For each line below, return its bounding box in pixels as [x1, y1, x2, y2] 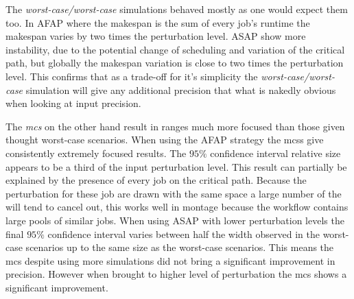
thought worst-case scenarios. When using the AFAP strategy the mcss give [5, 132, 324, 147]
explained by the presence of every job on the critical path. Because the [5, 173, 307, 187]
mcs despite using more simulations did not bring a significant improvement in [5, 253, 335, 267]
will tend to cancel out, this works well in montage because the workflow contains [5, 200, 349, 214]
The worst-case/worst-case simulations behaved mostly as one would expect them [5, 2, 348, 16]
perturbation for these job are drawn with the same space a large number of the [5, 186, 342, 200]
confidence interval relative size [210, 145, 341, 160]
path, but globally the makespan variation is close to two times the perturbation [5, 56, 344, 70]
